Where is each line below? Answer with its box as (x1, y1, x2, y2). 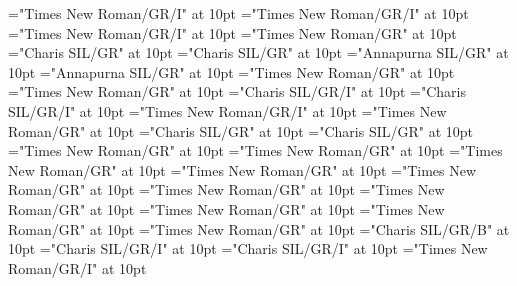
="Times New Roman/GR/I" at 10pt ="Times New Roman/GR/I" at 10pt (8, 3, 469, 23)
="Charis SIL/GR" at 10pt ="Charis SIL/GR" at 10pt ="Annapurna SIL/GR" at (8, 42, 509, 63)
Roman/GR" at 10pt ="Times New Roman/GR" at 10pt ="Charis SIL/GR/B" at (8, 218, 510, 239)
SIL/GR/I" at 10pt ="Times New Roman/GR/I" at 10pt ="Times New (8, 100, 447, 121)
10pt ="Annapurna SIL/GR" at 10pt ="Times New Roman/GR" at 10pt (8, 61, 455, 82)
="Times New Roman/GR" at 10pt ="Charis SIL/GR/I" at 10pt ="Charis (8, 81, 466, 102)
